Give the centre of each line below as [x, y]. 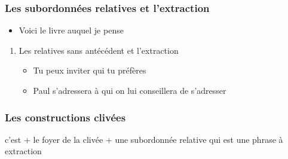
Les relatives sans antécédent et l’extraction [99, 50]
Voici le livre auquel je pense [71, 30]
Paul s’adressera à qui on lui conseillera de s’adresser [130, 90]
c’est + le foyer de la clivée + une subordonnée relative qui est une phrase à [144, 139]
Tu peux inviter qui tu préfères [90, 70]
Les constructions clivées [65, 117]
